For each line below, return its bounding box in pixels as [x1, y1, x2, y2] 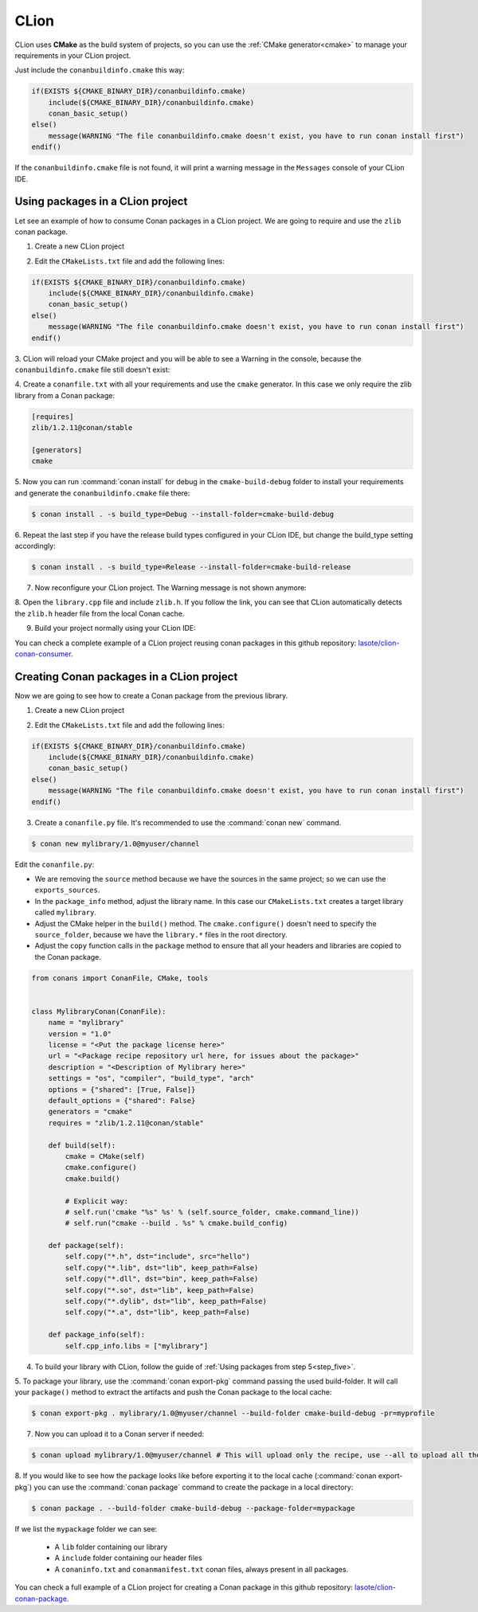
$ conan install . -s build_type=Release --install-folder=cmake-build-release [31, 562, 351, 572]
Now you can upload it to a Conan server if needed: [34, 1430, 205, 1439]
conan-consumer [14, 649, 72, 659]
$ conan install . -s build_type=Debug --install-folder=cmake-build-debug [31, 510, 335, 518]
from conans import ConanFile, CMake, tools [31, 973, 209, 983]
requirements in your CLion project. [14, 50, 131, 60]
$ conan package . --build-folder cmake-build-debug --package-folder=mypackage [31, 1504, 355, 1512]
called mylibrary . [34, 908, 97, 918]
